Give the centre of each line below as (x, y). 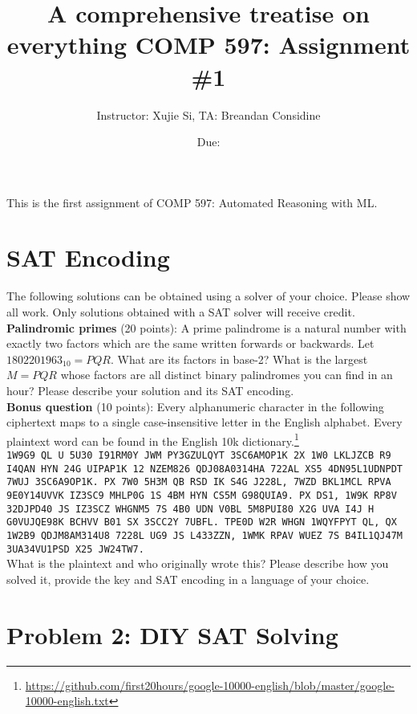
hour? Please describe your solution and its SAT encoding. (150, 390)
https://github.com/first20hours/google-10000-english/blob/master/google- (210, 685)
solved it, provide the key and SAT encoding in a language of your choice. (188, 579)
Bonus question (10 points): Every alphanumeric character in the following (195, 406)
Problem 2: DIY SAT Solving (172, 634)
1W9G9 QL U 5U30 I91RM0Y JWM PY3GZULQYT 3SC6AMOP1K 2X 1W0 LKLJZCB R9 (199, 455)
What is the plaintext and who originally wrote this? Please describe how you (198, 563)
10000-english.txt (67, 701)
